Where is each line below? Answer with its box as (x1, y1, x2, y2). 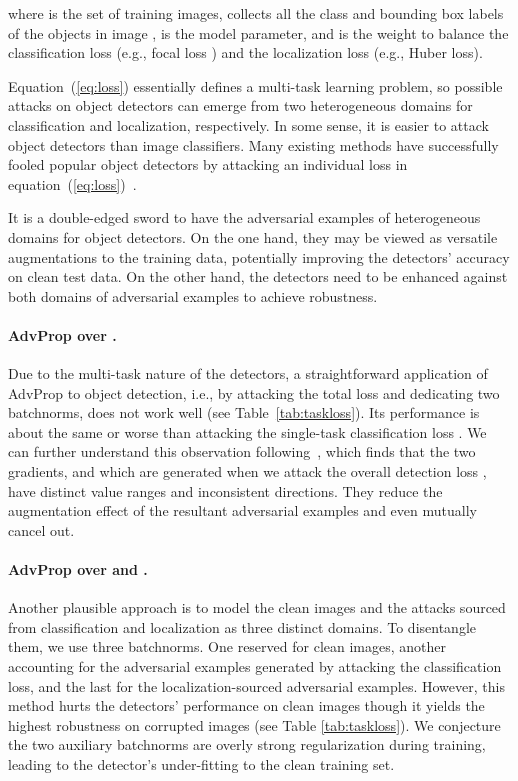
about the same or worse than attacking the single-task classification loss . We (8, 421, 487, 442)
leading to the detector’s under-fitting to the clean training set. (8, 754, 395, 774)
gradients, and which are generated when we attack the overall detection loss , (8, 461, 487, 482)
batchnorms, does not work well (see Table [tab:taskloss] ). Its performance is (8, 402, 480, 423)
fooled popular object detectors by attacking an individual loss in (8, 154, 408, 175)
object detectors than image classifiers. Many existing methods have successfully (8, 134, 499, 155)
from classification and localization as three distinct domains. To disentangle (8, 616, 476, 637)
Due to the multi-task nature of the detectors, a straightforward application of (8, 363, 488, 384)
